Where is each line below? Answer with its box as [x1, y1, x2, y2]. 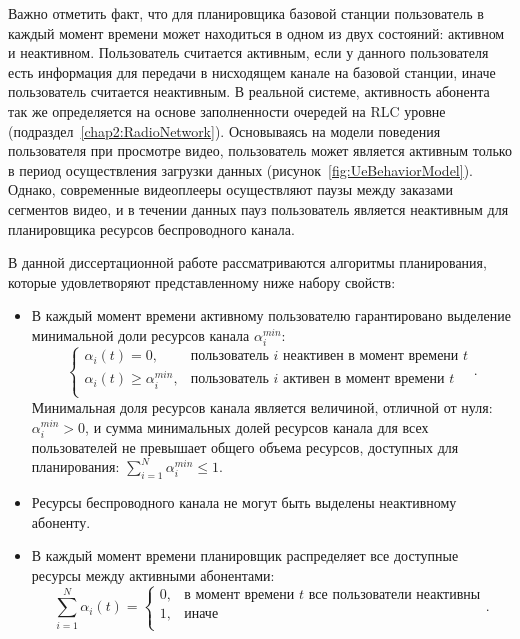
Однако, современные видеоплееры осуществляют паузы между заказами [8, 179, 453, 200]
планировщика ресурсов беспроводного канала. [8, 218, 295, 239]
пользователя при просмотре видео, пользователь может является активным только [8, 140, 512, 161]
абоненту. [31, 511, 91, 532]
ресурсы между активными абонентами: [31, 564, 275, 585]
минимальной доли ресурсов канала [31, 324, 250, 345]
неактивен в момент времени [283, 349, 459, 364]
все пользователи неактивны [308, 587, 481, 602]
